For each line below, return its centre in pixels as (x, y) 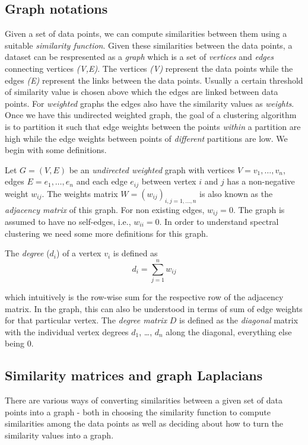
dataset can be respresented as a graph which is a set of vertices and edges (139, 57)
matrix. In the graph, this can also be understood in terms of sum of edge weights (154, 308)
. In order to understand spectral (219, 222)
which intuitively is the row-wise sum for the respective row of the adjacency (144, 296)
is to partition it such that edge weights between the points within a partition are (153, 126)
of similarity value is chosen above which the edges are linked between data (142, 92)
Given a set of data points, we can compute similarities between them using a (146, 34)
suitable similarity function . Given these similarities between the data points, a (149, 45)
